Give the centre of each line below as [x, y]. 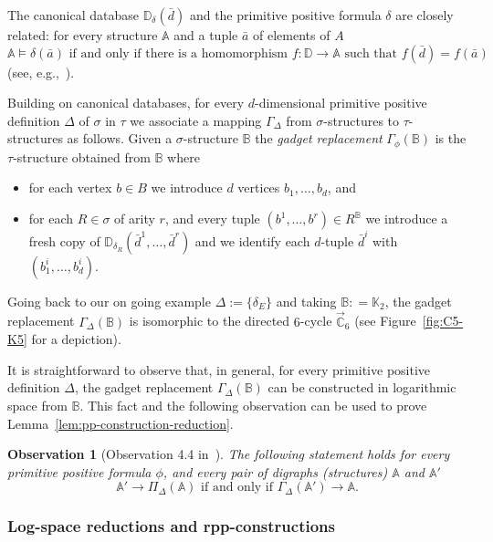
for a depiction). [76, 339]
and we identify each [252, 240]
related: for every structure [83, 35]
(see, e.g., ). [41, 72]
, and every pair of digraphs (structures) [275, 471]
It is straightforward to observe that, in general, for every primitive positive [219, 369]
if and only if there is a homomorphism [178, 53]
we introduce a [407, 219]
